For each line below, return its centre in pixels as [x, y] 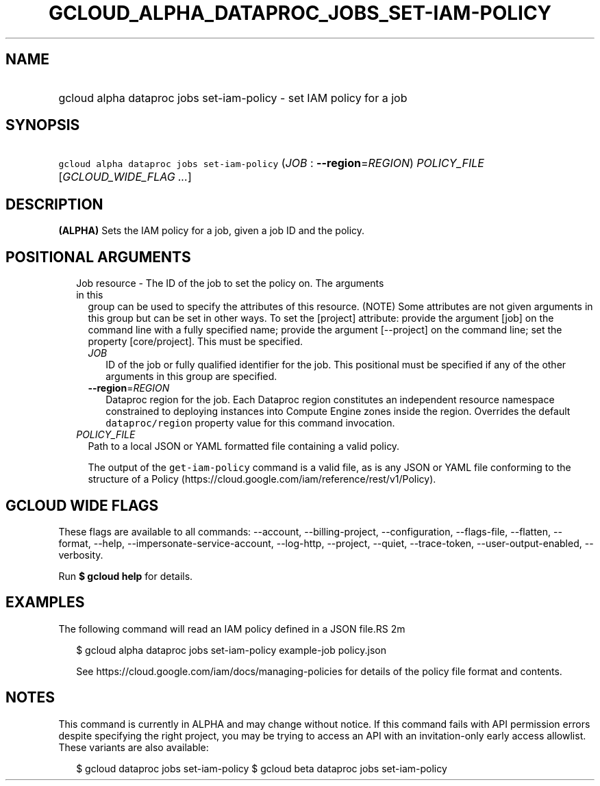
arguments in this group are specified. [191, 377]
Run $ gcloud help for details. [126, 576]
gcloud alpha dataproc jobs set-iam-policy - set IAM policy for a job [233, 98]
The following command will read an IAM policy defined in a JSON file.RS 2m [232, 629]
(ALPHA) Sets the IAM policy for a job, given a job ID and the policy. [212, 231]
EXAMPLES [45, 603]
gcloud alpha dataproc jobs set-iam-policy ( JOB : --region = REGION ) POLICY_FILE [271, 163]
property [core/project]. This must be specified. [196, 342]
